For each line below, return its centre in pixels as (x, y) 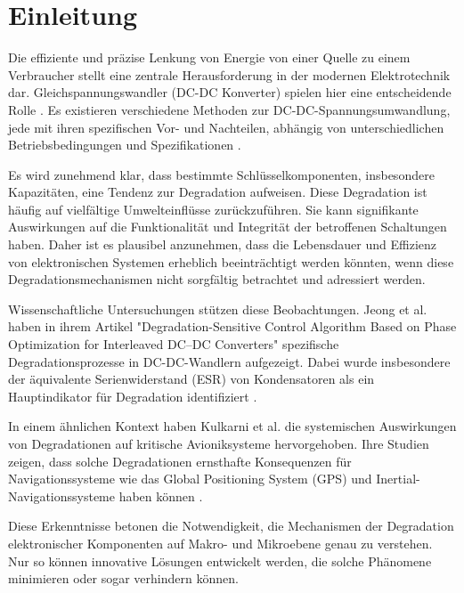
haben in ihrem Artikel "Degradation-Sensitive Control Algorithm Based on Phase (232, 326)
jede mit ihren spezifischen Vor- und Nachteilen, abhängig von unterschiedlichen (226, 127)
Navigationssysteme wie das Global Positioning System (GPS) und (190, 479)
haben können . (161, 496)
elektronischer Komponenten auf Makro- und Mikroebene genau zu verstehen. (220, 543)
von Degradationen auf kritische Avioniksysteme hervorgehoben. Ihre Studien (219, 443)
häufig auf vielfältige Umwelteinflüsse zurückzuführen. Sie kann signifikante (213, 209)
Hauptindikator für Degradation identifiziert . (133, 396)
